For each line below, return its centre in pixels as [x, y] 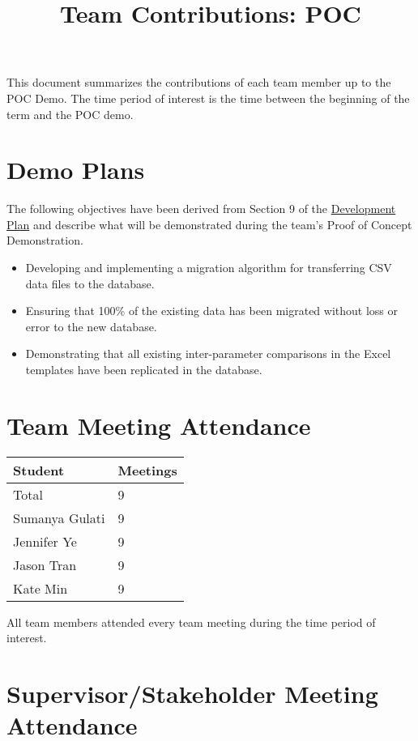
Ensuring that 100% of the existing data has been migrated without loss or [212, 311]
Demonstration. [45, 240]
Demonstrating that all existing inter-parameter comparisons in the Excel [208, 353]
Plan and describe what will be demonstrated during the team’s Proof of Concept [209, 224]
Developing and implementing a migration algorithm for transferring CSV [209, 268]
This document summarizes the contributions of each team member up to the [199, 82]
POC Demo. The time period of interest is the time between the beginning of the [208, 98]
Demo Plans [76, 170]
